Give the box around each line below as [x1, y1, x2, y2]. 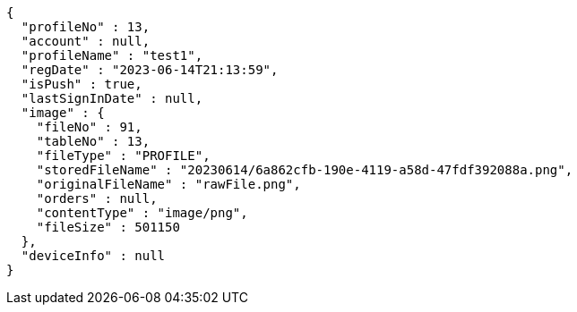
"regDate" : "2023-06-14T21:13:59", [21, 63, 279, 77]
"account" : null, [21, 34, 151, 48]
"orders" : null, [36, 191, 158, 206]
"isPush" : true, [21, 77, 142, 91]
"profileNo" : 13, [21, 20, 151, 34]
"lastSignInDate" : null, [21, 91, 203, 105]
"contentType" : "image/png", [36, 206, 248, 220]
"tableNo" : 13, [36, 134, 151, 148]
